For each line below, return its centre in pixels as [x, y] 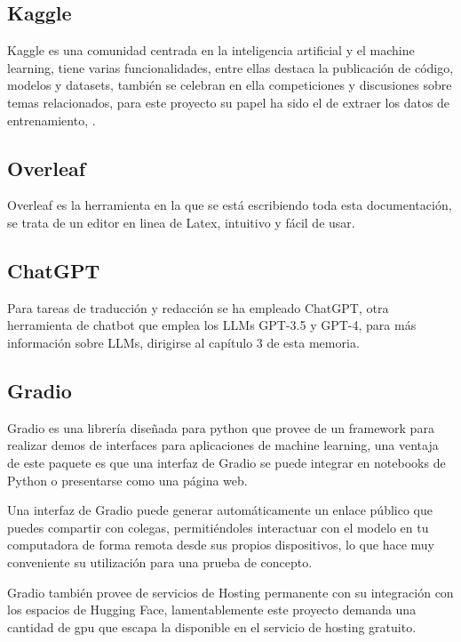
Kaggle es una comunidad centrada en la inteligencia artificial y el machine [211, 50]
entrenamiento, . [52, 120]
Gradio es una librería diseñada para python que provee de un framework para [221, 427]
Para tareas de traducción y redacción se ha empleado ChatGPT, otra [198, 307]
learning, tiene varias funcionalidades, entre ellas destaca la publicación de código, [230, 67]
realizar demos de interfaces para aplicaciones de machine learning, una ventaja [223, 445]
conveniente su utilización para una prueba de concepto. [160, 562]
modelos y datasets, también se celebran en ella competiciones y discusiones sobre [230, 85]
